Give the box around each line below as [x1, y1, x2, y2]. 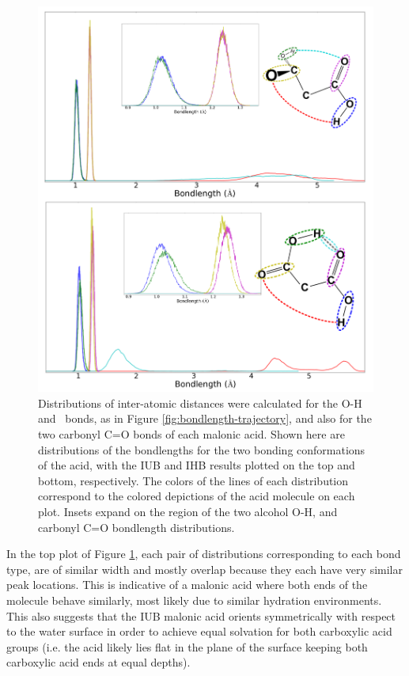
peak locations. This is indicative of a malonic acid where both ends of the [6, 576, 368, 593]
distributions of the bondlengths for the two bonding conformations [38, 441, 365, 458]
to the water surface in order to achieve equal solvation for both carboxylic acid [6, 623, 392, 640]
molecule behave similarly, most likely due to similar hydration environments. [6, 592, 382, 608]
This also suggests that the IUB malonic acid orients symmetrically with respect [6, 607, 396, 624]
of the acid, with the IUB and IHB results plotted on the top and [38, 457, 355, 473]
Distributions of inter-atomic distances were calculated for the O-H [38, 394, 362, 411]
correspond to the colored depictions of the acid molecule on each [38, 488, 355, 504]
